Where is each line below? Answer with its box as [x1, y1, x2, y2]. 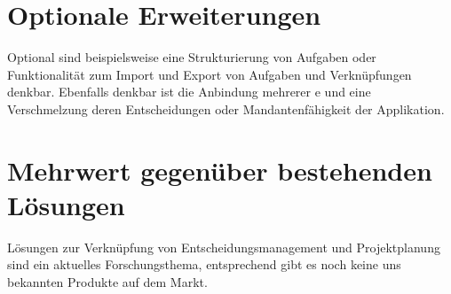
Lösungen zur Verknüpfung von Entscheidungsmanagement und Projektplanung [7, 237, 440, 256]
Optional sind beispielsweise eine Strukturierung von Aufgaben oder [7, 48, 376, 66]
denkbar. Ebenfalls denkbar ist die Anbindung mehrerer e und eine [7, 82, 371, 101]
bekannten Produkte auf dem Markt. [7, 273, 208, 290]
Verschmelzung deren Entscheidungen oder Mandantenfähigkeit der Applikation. [7, 99, 445, 118]
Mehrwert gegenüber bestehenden [7, 151, 432, 188]
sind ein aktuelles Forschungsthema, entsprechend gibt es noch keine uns [7, 255, 401, 274]
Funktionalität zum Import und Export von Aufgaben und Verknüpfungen [7, 65, 412, 83]
